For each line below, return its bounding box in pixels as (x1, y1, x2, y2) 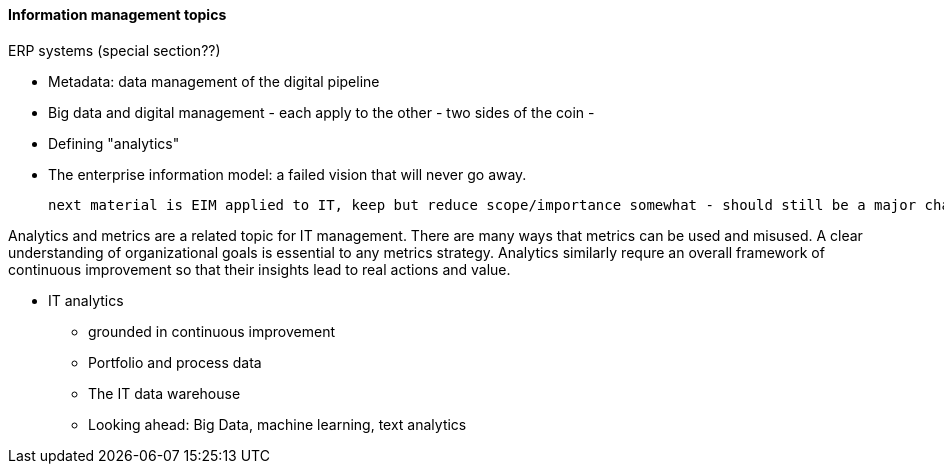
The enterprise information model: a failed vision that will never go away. (48, 165, 527, 183)
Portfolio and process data (88, 353, 262, 371)
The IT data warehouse (88, 384, 241, 402)
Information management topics (8, 6, 227, 23)
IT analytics (48, 291, 124, 309)
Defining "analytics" (48, 134, 180, 152)
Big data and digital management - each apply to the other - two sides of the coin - (48, 103, 595, 121)
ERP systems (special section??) (8, 41, 221, 59)
